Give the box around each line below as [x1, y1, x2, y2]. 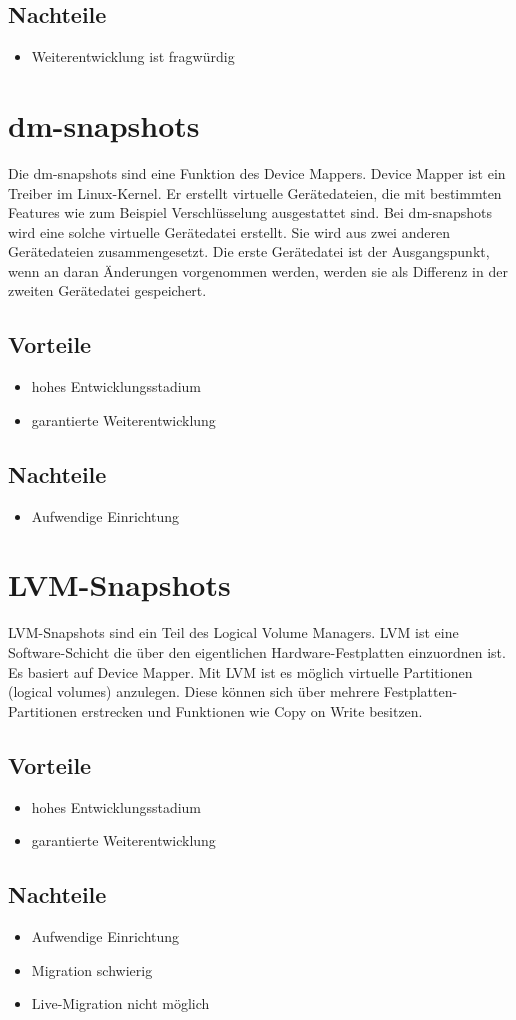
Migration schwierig [31, 959, 153, 980]
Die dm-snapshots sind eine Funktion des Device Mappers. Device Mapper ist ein [8, 162, 506, 183]
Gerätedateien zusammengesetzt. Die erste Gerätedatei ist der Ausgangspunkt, [8, 241, 490, 262]
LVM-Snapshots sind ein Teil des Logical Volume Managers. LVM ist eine [8, 622, 459, 643]
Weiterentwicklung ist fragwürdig [31, 46, 235, 67]
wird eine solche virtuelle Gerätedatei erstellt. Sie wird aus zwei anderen [8, 221, 450, 242]
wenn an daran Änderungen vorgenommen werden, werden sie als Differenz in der [8, 260, 508, 281]
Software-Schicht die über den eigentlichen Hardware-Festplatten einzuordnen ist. [8, 641, 506, 662]
